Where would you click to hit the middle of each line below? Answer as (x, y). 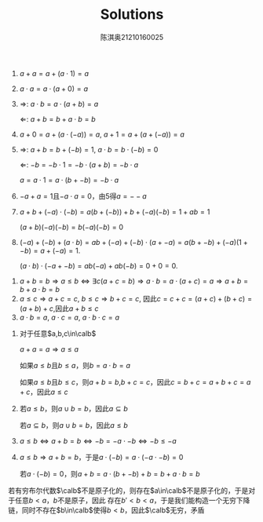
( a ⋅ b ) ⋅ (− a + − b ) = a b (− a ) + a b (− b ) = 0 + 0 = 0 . (99, 265)
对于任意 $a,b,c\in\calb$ (58, 333)
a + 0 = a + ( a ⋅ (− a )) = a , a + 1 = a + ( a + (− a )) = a (102, 134)
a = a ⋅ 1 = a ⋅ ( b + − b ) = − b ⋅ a (69, 180)
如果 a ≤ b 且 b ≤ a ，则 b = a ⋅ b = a (75, 365)
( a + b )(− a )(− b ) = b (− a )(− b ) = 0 (71, 227)
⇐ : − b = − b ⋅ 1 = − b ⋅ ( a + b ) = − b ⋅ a (79, 164)
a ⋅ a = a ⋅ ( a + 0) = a (54, 89)
